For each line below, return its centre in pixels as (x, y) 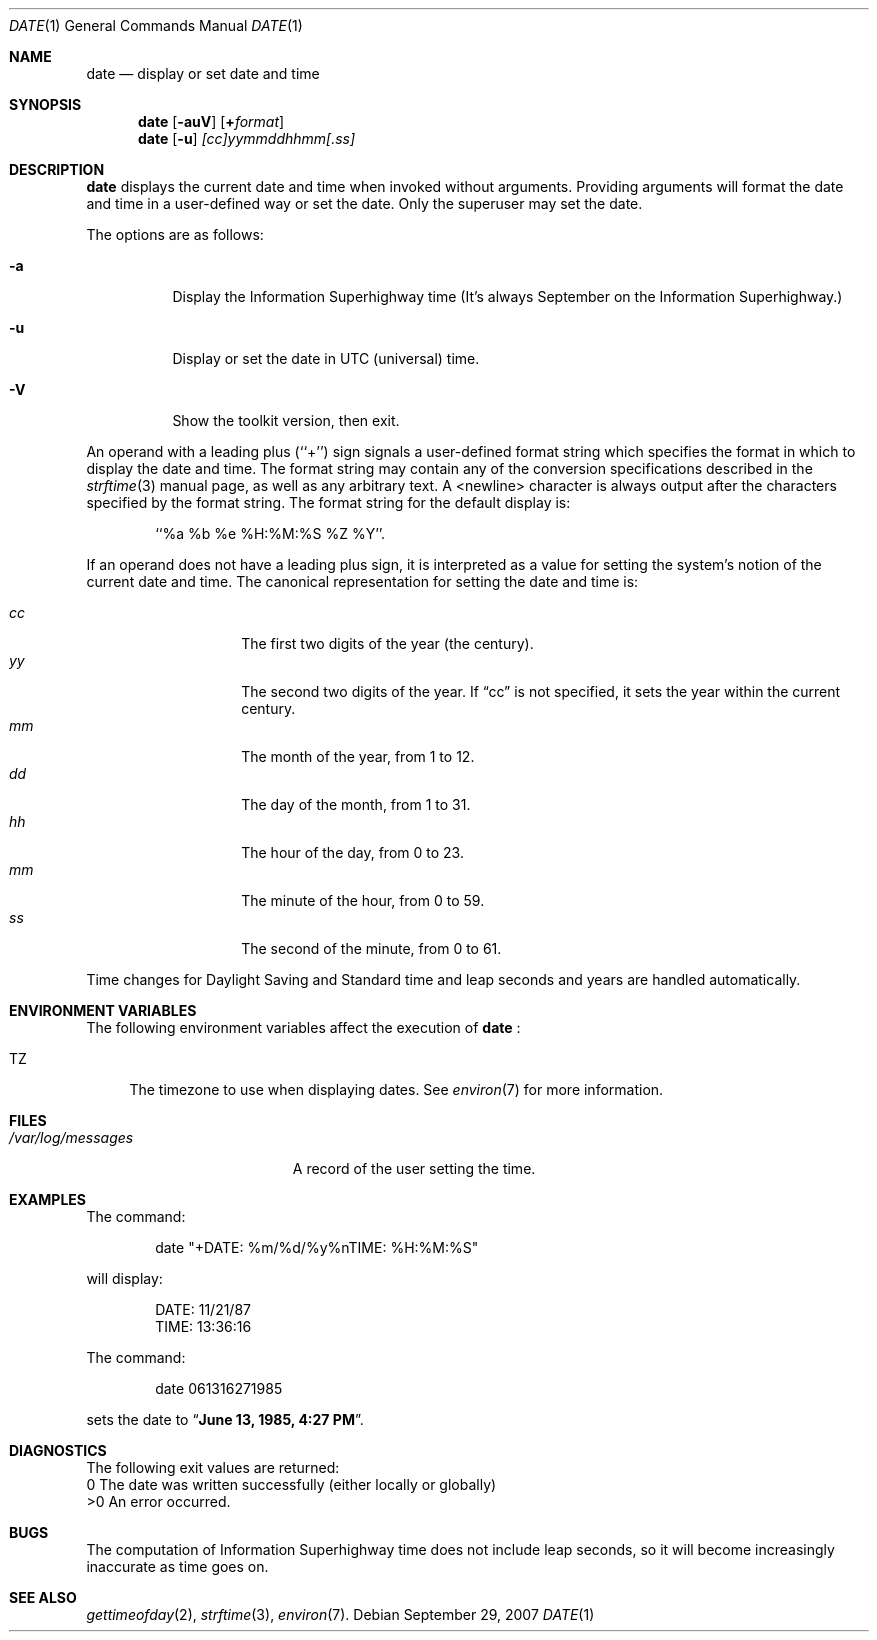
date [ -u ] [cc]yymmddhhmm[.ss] (247, 138)
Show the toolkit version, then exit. (286, 420)
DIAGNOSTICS (58, 1450)
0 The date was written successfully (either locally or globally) (291, 1484)
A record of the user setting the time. (414, 1168)
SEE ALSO (43, 1597)
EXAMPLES (47, 1199)
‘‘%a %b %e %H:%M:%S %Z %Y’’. (270, 533)
